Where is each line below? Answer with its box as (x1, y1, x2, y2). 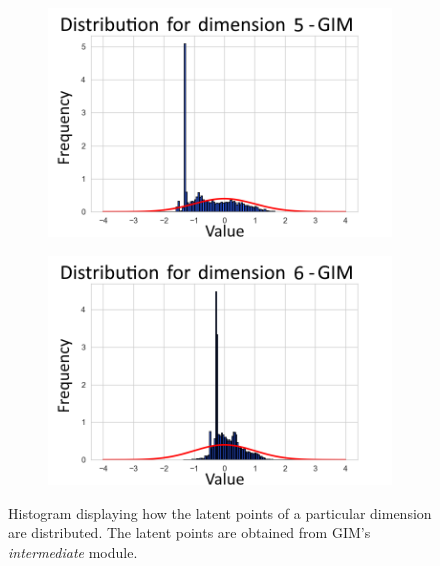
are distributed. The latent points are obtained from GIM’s (8, 522, 371, 543)
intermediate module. (8, 542, 138, 563)
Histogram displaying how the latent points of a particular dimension (8, 502, 432, 523)
